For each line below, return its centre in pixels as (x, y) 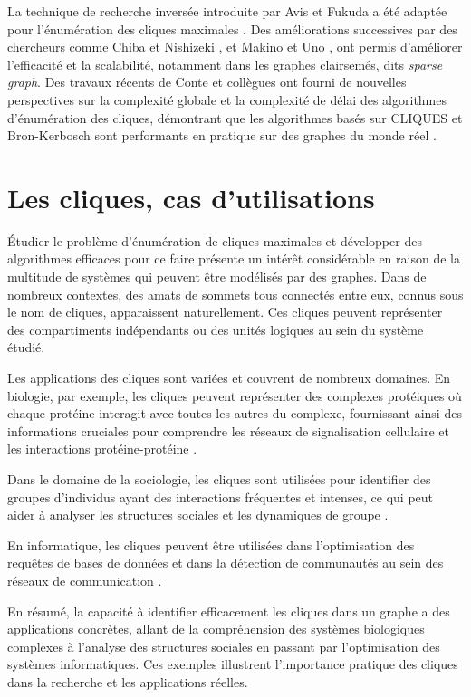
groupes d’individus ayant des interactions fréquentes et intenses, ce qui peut (221, 496)
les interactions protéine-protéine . (102, 449)
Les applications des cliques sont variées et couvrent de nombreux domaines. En (229, 378)
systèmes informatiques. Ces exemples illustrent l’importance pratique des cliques (233, 664)
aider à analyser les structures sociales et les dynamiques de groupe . (198, 515)
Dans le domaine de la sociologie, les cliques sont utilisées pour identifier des (219, 479)
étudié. (26, 347)
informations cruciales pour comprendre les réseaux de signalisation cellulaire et (229, 430)
